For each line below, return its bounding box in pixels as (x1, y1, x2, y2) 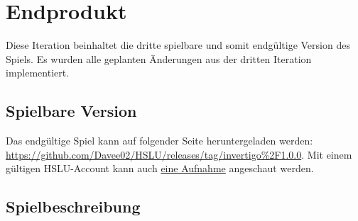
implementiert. (6, 65, 70, 80)
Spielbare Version (6, 100, 137, 122)
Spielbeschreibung (6, 195, 141, 217)
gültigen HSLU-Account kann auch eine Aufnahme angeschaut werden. (6, 161, 314, 176)
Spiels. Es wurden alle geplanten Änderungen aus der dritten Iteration (6, 51, 312, 66)
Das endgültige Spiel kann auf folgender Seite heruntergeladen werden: (6, 133, 313, 148)
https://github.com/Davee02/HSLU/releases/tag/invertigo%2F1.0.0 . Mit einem (6, 147, 352, 161)
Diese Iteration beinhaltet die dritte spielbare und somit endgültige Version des (6, 38, 350, 52)
